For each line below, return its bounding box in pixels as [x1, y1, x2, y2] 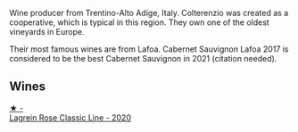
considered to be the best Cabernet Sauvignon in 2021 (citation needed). [9, 54, 277, 63]
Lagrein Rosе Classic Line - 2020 [9, 111, 132, 123]
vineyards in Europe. [9, 27, 85, 37]
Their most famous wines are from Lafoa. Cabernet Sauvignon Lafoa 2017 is [9, 44, 289, 54]
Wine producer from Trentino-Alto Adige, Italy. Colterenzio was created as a [9, 8, 289, 18]
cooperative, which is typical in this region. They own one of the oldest [9, 17, 269, 28]
